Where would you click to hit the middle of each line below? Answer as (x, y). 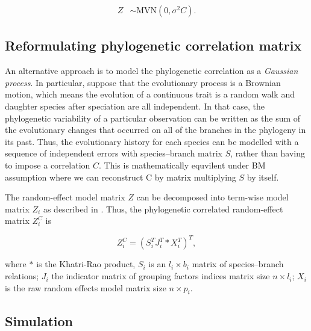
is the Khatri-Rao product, (86, 264)
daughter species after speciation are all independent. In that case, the (135, 106)
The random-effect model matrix (65, 197)
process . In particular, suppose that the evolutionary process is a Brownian (143, 82)
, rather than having (268, 153)
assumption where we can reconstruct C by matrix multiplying (121, 177)
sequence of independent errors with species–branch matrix (114, 153)
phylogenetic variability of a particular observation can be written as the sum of (153, 118)
